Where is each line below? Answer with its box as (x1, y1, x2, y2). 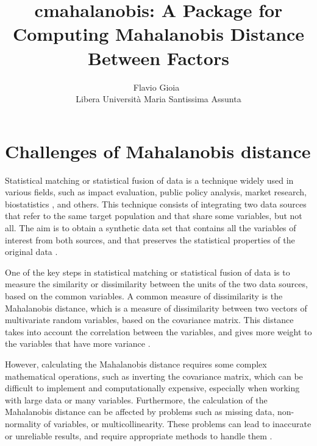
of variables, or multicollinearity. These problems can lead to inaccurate (43, 417, 312, 430)
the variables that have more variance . (5, 337, 151, 350)
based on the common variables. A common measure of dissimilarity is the (5, 289, 283, 302)
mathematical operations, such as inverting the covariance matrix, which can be (5, 369, 303, 382)
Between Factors (88, 45, 229, 70)
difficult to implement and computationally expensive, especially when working (5, 382, 300, 394)
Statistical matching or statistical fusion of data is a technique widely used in (5, 173, 294, 186)
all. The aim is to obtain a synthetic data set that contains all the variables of (5, 221, 296, 234)
